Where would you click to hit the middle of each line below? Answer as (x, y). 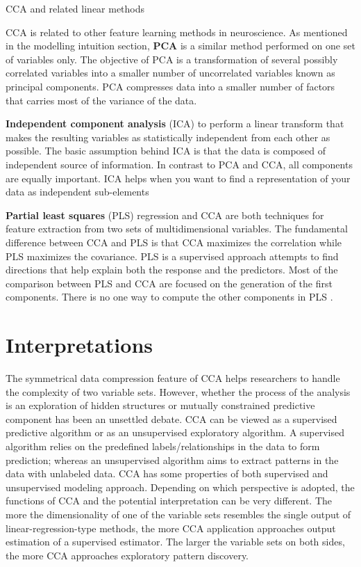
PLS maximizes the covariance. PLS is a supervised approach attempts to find (172, 256)
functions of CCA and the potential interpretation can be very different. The (169, 501)
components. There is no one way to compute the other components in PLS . (169, 297)
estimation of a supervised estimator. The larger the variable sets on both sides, (175, 542)
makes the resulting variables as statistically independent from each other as (168, 137)
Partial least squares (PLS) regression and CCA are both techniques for (165, 215)
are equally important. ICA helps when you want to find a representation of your (178, 178)
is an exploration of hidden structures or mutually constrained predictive (160, 405)
